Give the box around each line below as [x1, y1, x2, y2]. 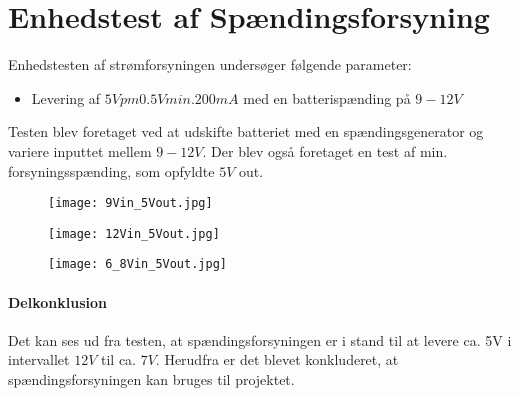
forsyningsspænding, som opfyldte [8, 160, 215, 181]
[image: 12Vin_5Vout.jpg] [48, 226, 220, 241]
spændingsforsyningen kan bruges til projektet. [8, 369, 295, 390]
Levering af [31, 87, 101, 108]
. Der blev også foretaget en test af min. [202, 140, 448, 161]
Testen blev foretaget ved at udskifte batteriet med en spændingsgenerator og [8, 121, 484, 142]
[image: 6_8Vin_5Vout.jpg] [48, 257, 227, 272]
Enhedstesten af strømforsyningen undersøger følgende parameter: [8, 54, 412, 75]
